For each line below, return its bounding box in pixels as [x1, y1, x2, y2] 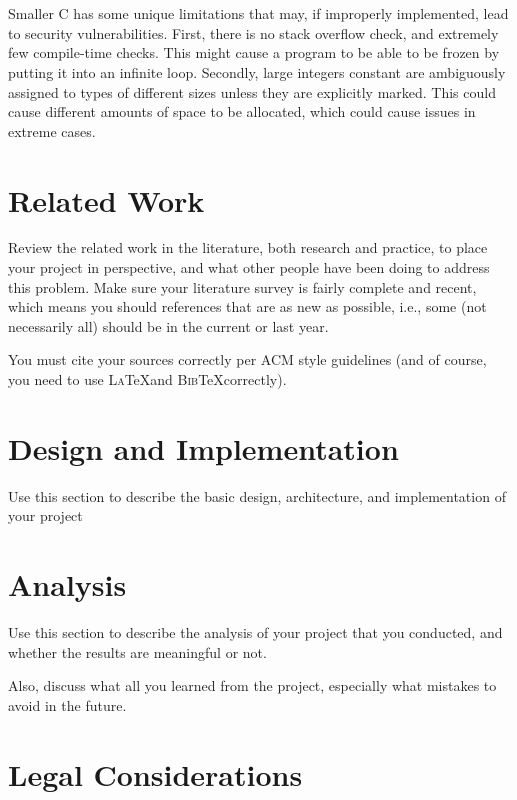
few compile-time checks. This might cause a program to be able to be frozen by [8, 42, 500, 63]
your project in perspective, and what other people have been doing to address [8, 257, 490, 278]
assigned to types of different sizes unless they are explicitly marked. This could [8, 81, 496, 102]
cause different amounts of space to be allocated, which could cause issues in [8, 101, 476, 122]
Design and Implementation [8, 427, 399, 468]
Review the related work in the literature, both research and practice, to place [8, 237, 488, 258]
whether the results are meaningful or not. [8, 641, 267, 662]
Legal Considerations [8, 753, 303, 794]
